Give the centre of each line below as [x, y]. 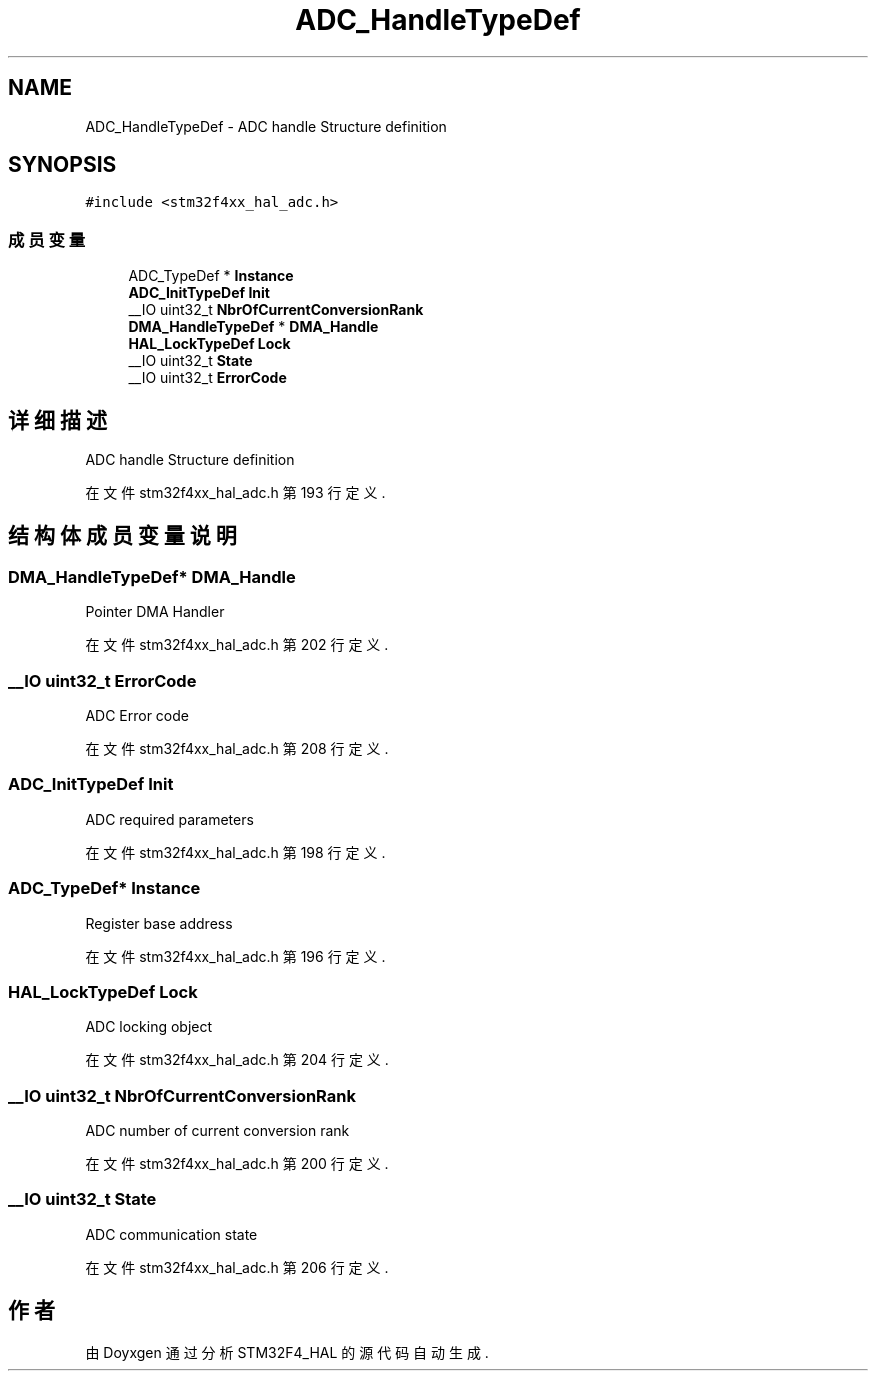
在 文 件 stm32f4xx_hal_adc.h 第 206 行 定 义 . [237, 1267]
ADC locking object [149, 1027]
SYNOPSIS [62, 165]
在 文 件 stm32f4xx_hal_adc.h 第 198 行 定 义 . [235, 852]
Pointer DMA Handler [155, 612]
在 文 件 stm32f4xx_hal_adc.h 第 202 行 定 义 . [237, 645]
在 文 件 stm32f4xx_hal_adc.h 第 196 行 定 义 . [235, 956]
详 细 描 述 [57, 420]
